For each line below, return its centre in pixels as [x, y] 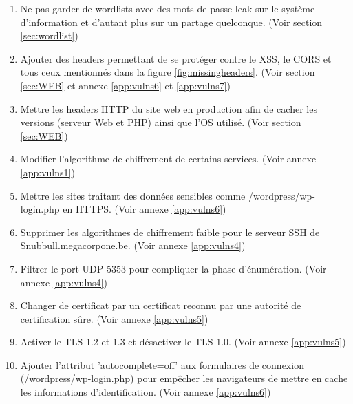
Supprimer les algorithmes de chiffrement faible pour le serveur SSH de [170, 232]
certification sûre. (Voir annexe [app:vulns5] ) [114, 318]
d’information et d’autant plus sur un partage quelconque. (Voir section [171, 22]
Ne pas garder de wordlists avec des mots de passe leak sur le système [168, 8]
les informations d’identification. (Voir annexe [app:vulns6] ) [146, 392]
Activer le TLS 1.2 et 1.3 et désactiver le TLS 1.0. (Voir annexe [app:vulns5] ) [183, 342]
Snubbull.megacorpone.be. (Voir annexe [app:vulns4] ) [133, 245]
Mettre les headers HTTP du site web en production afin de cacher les [169, 108]
